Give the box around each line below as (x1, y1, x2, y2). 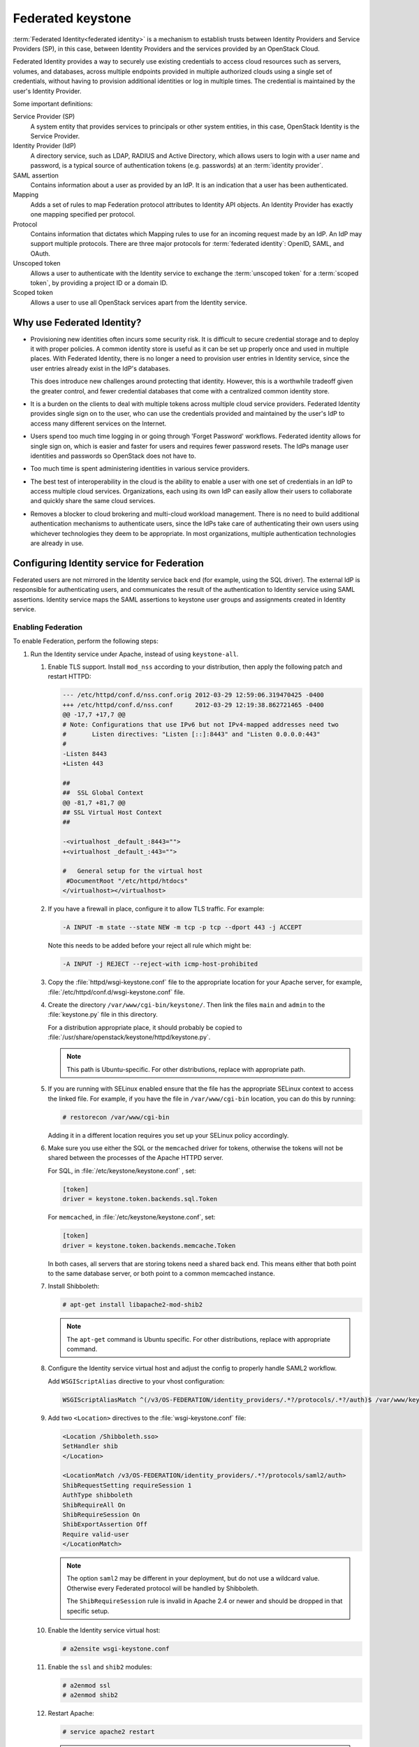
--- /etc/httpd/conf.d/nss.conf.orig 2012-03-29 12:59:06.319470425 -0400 (62, 691, 325, 699)
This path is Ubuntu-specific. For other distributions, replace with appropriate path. (66, 1065, 306, 1073)
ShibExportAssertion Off (62, 1521, 148, 1528)
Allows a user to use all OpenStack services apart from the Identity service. (30, 298, 248, 307)
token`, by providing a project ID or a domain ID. (30, 278, 168, 287)
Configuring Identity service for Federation (13, 557, 204, 569)
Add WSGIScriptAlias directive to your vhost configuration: (47, 1377, 225, 1385)
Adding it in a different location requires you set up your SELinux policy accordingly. (47, 1131, 289, 1139)
